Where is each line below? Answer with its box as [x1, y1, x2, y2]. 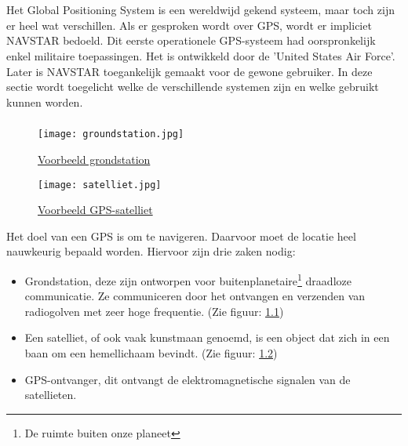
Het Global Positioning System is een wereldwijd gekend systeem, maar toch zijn [6, 2, 395, 18]
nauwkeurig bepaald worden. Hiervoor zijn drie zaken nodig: [6, 243, 296, 259]
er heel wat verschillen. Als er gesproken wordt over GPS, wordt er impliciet [6, 16, 372, 33]
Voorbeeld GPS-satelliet [38, 201, 153, 218]
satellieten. [24, 386, 77, 403]
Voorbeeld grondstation [38, 150, 151, 167]
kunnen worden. [6, 93, 83, 110]
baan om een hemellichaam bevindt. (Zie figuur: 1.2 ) [24, 344, 278, 361]
